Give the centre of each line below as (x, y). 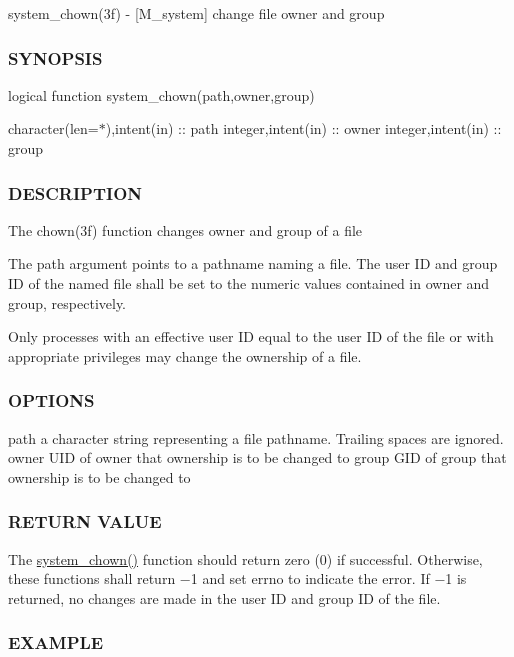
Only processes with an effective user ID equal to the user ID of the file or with (251, 336)
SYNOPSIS (55, 57)
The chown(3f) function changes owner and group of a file (185, 229)
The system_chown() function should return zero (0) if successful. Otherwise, (245, 558)
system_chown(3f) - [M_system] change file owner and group (196, 13)
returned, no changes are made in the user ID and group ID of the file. (224, 597)
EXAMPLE (56, 642)
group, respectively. (67, 302)
